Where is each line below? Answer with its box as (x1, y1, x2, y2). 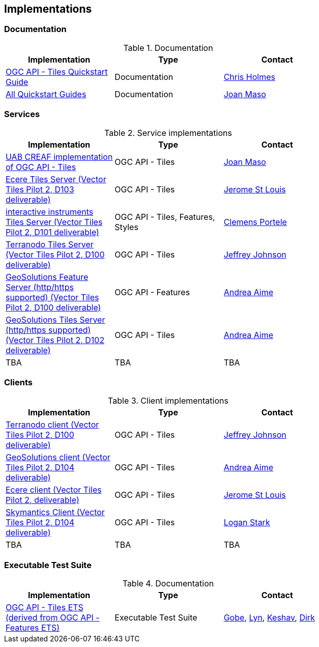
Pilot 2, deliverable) (6, 495, 79, 505)
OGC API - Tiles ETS (6, 602, 83, 613)
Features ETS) (6, 623, 60, 633)
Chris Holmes (223, 71, 275, 82)
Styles (114, 221, 138, 232)
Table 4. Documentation (122, 578, 214, 589)
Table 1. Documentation (123, 42, 213, 53)
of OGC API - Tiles (6, 161, 76, 172)
